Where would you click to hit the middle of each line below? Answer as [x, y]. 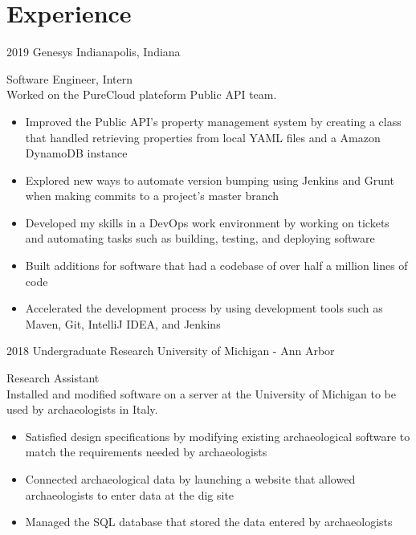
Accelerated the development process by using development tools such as [204, 308]
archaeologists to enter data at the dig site [130, 494]
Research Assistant [53, 378]
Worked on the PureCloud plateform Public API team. [142, 94]
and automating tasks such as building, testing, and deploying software [200, 238]
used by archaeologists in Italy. [82, 409]
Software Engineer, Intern [70, 78]
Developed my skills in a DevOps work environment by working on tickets [207, 222]
